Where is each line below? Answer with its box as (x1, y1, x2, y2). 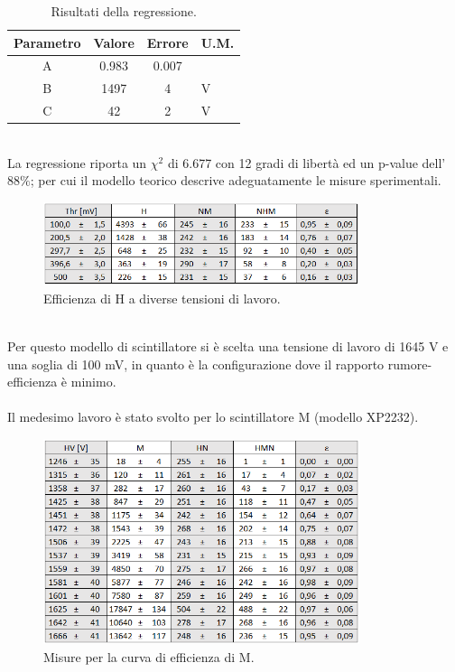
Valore (93, 33, 135, 51)
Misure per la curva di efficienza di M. (43, 647, 255, 666)
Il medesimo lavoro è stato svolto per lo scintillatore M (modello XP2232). (7, 407, 419, 426)
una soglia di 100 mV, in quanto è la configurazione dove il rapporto (7, 354, 385, 373)
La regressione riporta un (7, 153, 147, 172)
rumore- (387, 354, 432, 373)
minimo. (70, 372, 116, 391)
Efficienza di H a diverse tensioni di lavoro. (43, 288, 281, 307)
